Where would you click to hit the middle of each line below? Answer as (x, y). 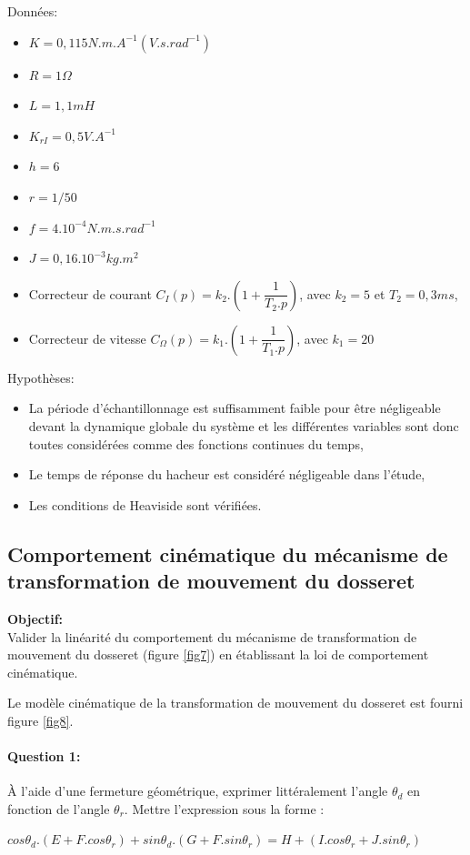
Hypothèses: (41, 377)
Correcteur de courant (90, 293)
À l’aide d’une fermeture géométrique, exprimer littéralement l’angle (198, 791)
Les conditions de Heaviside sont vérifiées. (145, 504)
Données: (33, 11)
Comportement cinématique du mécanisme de (228, 553)
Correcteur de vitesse (87, 338)
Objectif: (35, 618)
